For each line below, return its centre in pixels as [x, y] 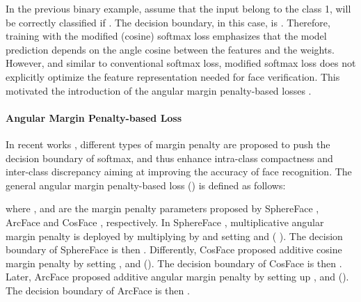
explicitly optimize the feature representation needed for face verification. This [173, 76]
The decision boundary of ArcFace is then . [98, 290]
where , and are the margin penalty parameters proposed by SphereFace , [162, 208]
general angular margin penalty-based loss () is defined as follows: [146, 185]
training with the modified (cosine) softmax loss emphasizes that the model [166, 36]
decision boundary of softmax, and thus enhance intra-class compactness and [169, 158]
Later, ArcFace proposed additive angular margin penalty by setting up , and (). [177, 277]
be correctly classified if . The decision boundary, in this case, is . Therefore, [168, 22]
